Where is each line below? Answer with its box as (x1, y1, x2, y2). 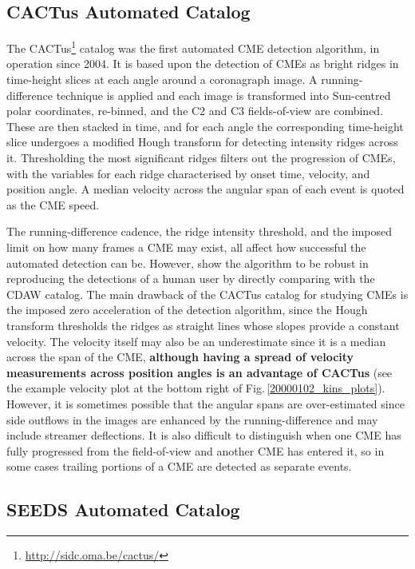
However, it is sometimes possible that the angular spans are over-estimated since (6, 395, 405, 412)
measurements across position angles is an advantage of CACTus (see (6, 364, 393, 380)
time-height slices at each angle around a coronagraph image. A (6, 71, 318, 88)
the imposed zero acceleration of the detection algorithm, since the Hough (6, 301, 368, 318)
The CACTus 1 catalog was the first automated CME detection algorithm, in (6, 38, 380, 56)
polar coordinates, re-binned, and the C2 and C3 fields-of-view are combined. (6, 102, 384, 119)
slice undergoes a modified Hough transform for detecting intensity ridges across (6, 133, 398, 150)
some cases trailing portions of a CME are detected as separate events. (6, 458, 352, 475)
